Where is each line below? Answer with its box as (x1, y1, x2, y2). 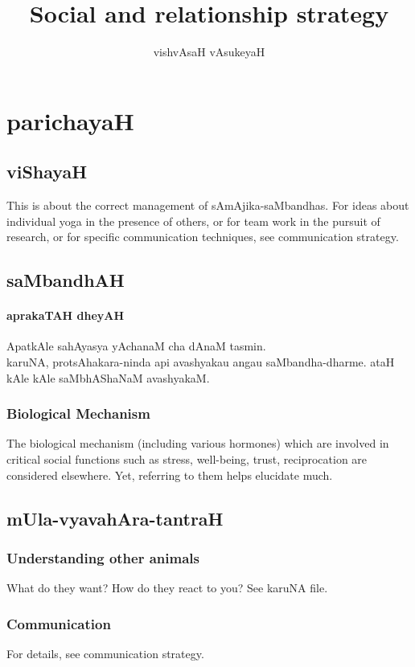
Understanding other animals (6, 547, 199, 567)
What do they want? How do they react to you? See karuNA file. (6, 579, 328, 596)
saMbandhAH (6, 268, 125, 293)
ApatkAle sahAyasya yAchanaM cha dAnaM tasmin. (6, 338, 266, 354)
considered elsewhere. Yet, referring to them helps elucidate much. (6, 466, 333, 483)
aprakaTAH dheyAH (6, 307, 125, 324)
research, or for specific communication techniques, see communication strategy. (6, 228, 399, 245)
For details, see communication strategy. (6, 645, 204, 662)
